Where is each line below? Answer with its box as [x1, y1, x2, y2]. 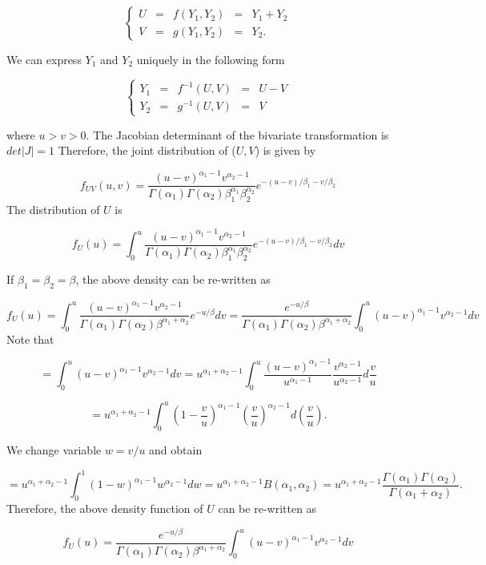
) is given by [255, 142, 316, 159]
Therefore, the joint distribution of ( [58, 142, 236, 159]
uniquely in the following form [136, 51, 285, 67]
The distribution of [6, 200, 100, 217]
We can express [6, 51, 82, 67]
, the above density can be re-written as [75, 271, 271, 287]
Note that [6, 330, 54, 347]
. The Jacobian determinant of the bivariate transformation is [86, 126, 389, 143]
